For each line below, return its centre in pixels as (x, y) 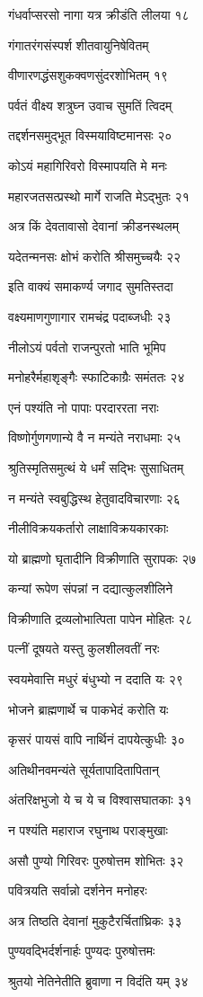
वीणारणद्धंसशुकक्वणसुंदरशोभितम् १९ (88, 75)
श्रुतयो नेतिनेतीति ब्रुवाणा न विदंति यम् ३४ (98, 981)
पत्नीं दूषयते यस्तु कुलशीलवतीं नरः (84, 649)
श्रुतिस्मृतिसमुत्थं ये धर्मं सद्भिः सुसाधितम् (96, 467)
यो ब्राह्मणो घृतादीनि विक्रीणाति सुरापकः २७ (102, 558)
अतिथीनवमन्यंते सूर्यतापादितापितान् (84, 769)
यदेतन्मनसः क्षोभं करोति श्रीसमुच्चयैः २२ (95, 256)
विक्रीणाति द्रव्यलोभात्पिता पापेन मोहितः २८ (101, 618)
